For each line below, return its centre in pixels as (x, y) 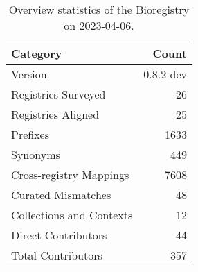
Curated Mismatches (61, 195)
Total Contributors (57, 255)
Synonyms (36, 154)
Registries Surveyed (58, 94)
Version (29, 74)
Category (37, 53)
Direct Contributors (59, 235)
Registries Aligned (55, 114)
